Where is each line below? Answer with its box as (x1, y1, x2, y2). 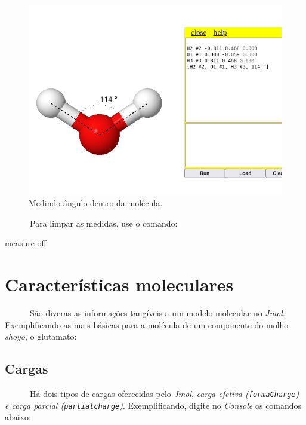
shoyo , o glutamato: (5, 330, 77, 343)
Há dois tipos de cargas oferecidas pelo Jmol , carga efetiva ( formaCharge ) (29, 387, 299, 400)
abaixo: (5, 411, 31, 423)
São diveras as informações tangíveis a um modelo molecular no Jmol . (29, 307, 285, 319)
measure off (5, 237, 47, 249)
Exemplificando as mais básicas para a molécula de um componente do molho (5, 318, 289, 331)
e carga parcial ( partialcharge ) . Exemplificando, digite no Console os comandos (5, 399, 302, 411)
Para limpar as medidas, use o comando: (29, 216, 178, 229)
